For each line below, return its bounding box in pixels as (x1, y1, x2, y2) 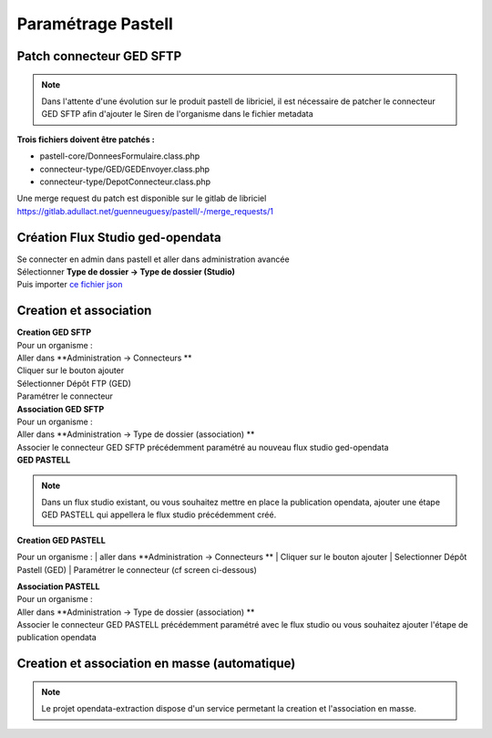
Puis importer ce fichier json (16, 279, 123, 290)
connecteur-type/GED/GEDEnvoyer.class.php (39, 163, 210, 174)
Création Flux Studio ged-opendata (16, 229, 222, 245)
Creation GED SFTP (16, 327, 92, 338)
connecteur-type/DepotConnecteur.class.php (39, 176, 211, 187)
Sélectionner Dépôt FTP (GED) (16, 378, 132, 389)
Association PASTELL (16, 580, 100, 592)
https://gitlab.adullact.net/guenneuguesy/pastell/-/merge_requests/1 (16, 205, 273, 216)
